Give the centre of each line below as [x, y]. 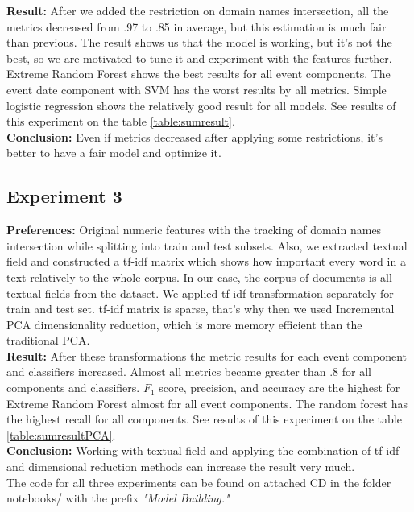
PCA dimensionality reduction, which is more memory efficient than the [184, 324]
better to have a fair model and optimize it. [114, 153]
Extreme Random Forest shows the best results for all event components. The [199, 74]
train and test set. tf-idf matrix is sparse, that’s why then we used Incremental [201, 309]
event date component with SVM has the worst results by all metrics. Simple [197, 89]
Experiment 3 [64, 196]
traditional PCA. [48, 340]
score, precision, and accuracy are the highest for [279, 388]
